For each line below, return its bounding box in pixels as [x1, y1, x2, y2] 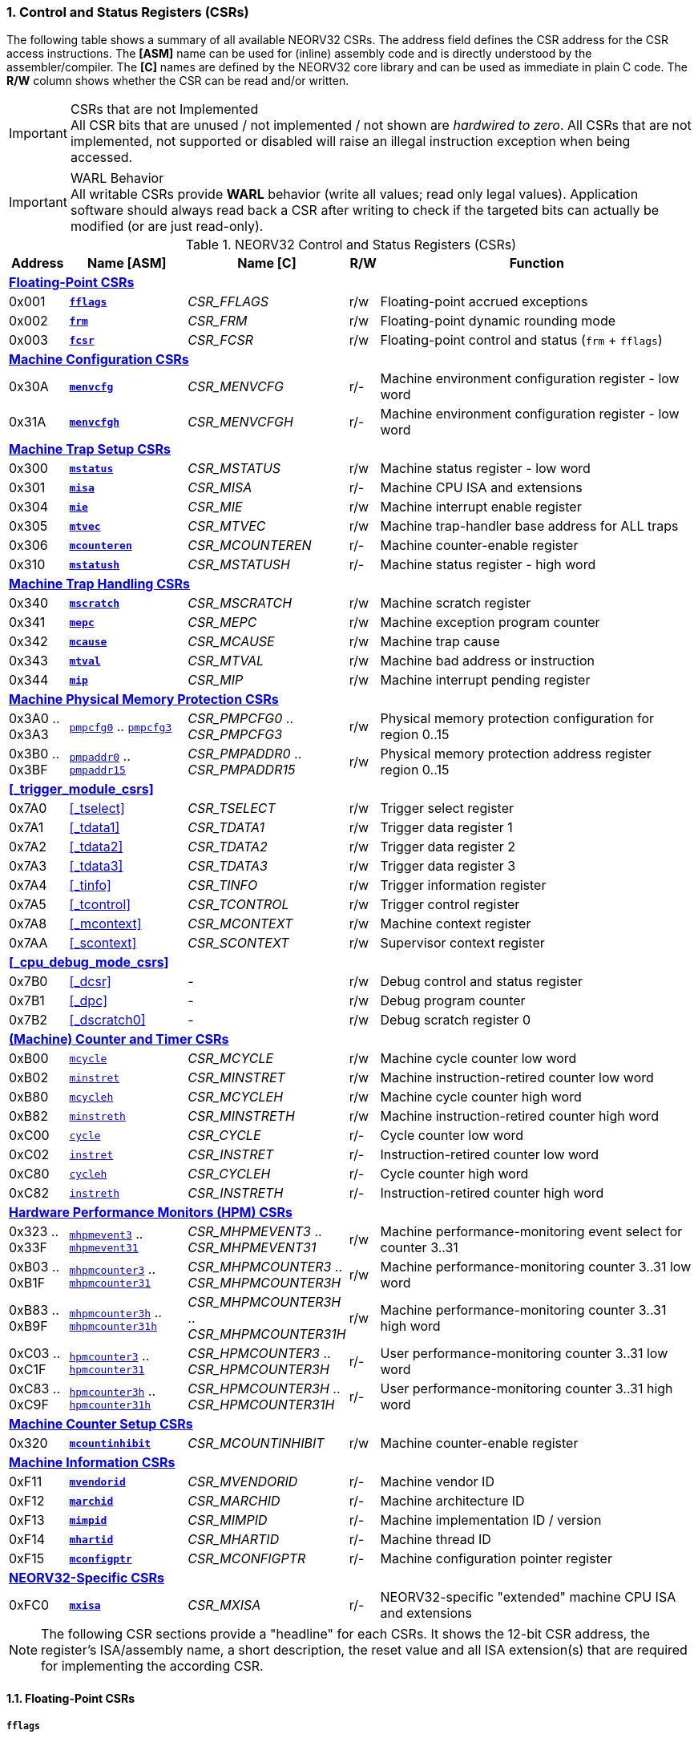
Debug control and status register [380, 973, 583, 990]
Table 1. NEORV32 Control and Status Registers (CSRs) [185, 236, 517, 253]
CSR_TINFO [188, 877, 258, 894]
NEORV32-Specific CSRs [9, 1570, 164, 1586]
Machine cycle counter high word [380, 1089, 582, 1105]
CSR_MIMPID [188, 1512, 268, 1529]
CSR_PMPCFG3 [188, 726, 283, 743]
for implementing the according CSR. [41, 1658, 264, 1675]
